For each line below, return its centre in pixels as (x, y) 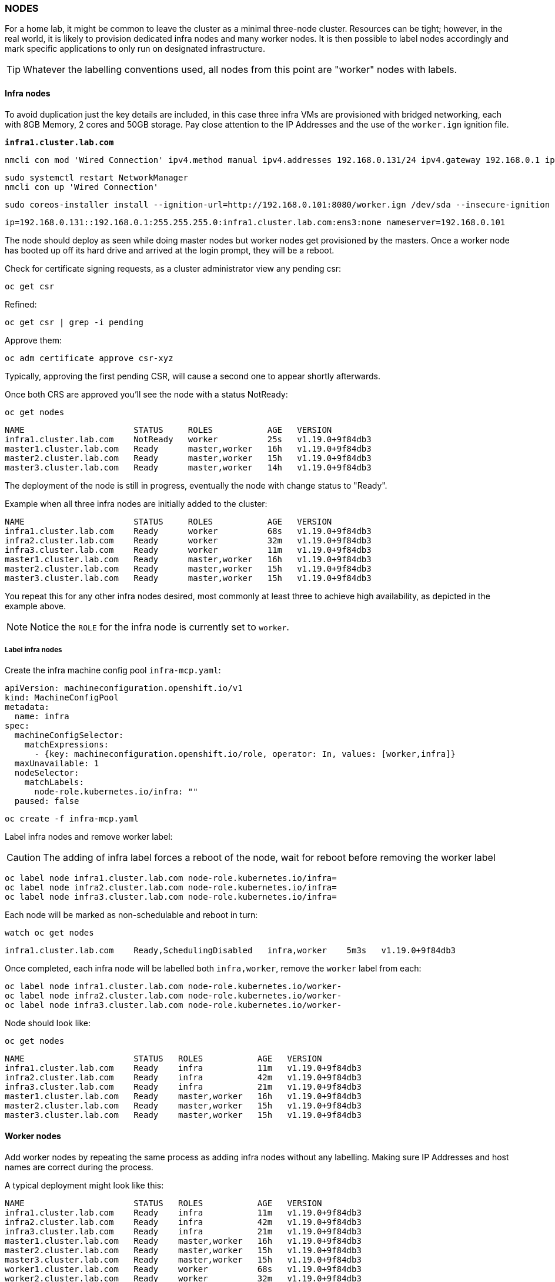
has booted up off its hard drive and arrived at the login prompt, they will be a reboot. (170, 250)
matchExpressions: (67, 745)
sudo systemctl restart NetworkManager (96, 177)
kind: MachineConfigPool (62, 698)
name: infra (42, 717)
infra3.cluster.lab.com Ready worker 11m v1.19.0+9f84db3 (188, 550)
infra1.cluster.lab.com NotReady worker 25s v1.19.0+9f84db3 (188, 439)
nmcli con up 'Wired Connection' (82, 187)
